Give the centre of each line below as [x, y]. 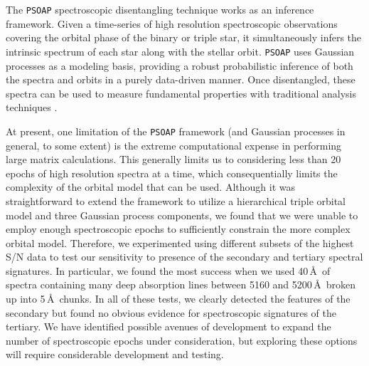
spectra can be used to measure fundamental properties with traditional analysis [181, 93]
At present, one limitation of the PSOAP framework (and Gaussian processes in [176, 131]
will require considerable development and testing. [115, 354]
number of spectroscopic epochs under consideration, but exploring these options [182, 340]
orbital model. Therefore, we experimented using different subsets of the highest [180, 242]
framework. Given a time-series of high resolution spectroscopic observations [172, 23]
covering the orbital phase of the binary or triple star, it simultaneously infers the [184, 37]
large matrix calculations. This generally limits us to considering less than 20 [173, 159]
